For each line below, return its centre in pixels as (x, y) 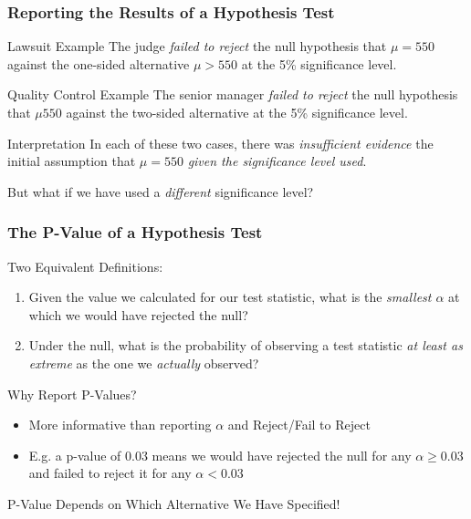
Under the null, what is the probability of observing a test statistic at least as (246, 345)
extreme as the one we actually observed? (144, 363)
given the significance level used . (277, 161)
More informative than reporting (120, 425)
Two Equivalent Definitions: (85, 266)
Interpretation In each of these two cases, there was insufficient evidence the (220, 143)
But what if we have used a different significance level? (161, 191)
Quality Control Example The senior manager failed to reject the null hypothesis (233, 94)
